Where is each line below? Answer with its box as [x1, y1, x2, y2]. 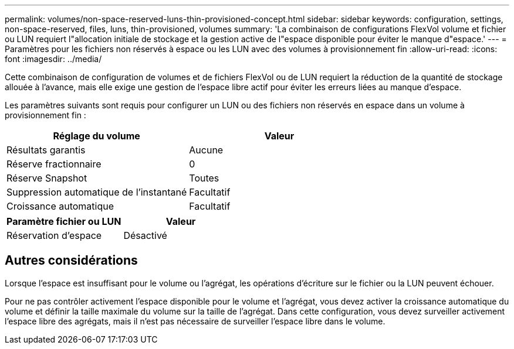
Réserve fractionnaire [6, 158, 102, 170]
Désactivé [123, 230, 167, 241]
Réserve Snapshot [6, 172, 87, 184]
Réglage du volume [53, 130, 140, 142]
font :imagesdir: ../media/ [5, 54, 102, 64]
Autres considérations [5, 253, 138, 268]
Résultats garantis [6, 144, 86, 156]
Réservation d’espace [6, 230, 102, 241]
